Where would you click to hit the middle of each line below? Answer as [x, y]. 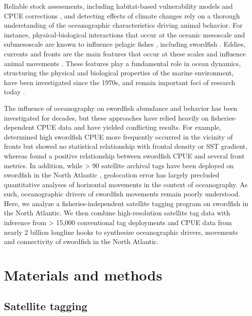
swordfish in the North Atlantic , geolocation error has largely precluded [112, 175]
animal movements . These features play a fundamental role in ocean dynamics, [122, 63]
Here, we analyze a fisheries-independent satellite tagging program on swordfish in [126, 203]
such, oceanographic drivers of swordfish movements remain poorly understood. [122, 194]
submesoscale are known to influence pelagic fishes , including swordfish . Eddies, [125, 44]
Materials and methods [83, 275]
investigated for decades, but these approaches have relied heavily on [106, 117]
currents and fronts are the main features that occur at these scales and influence [125, 53]
